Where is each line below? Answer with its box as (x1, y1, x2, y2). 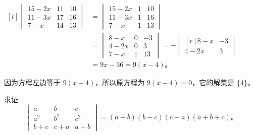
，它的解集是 (192, 77, 235, 88)
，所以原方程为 (95, 77, 145, 88)
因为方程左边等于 (4, 77, 61, 88)
